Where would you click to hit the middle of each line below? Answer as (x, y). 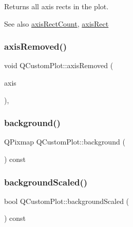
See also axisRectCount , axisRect (56, 23)
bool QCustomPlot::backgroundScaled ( (67, 201)
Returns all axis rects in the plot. (56, 6)
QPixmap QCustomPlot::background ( (65, 142)
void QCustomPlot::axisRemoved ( (59, 65)
